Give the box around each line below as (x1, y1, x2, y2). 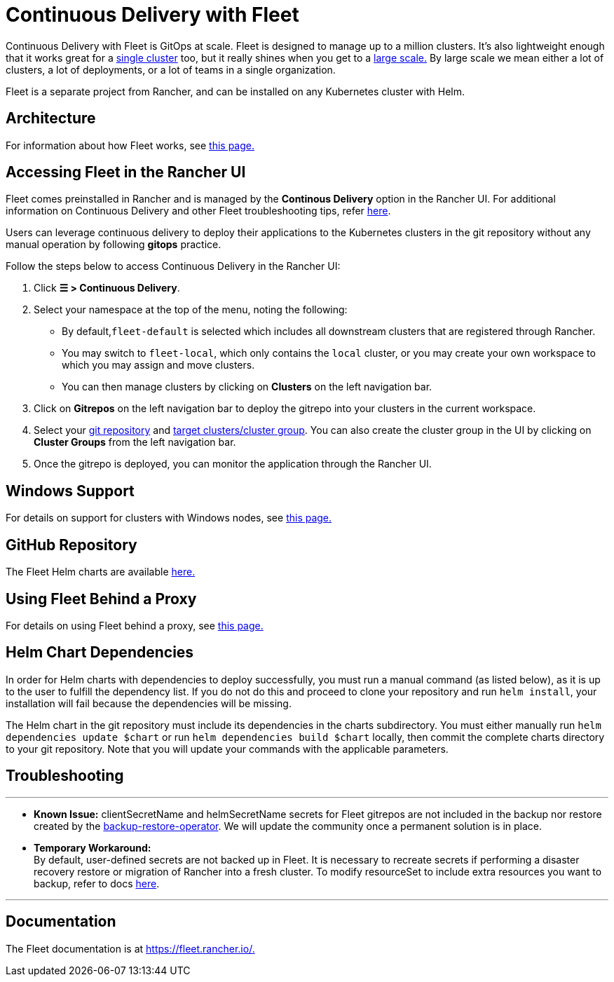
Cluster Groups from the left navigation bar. (34, 436, 236, 449)
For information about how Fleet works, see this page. (6, 139, 254, 151)
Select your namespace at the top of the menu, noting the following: (34, 304, 348, 316)
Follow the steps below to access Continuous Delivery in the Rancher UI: (6, 260, 341, 273)
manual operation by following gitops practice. (6, 238, 221, 251)
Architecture (6, 109, 96, 128)
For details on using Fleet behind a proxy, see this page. (6, 619, 264, 632)
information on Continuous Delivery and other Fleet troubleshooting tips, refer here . (6, 205, 391, 217)
